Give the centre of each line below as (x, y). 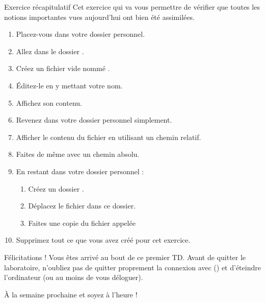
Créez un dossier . (56, 188)
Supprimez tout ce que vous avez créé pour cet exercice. (103, 240)
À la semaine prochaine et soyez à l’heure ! (71, 294)
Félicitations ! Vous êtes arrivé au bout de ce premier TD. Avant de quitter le (125, 257)
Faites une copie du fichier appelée (82, 223)
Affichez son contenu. (49, 102)
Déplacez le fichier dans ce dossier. (82, 206)
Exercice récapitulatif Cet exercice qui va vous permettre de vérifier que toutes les (132, 7)
